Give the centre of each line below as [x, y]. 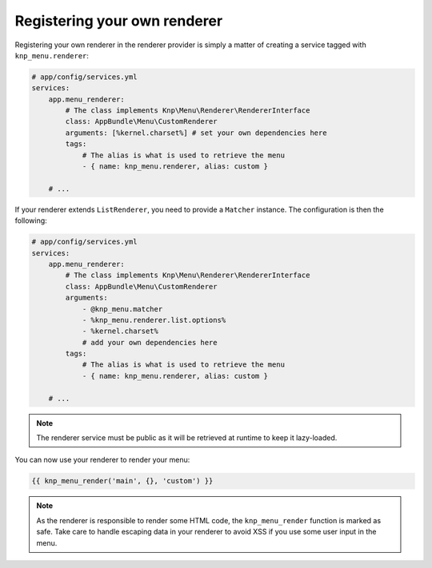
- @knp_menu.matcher [122, 309]
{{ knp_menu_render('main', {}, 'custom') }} [122, 481]
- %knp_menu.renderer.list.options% [154, 320]
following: [31, 220]
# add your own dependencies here [150, 342]
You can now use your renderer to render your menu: [102, 460]
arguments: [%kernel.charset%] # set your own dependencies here [196, 133]
